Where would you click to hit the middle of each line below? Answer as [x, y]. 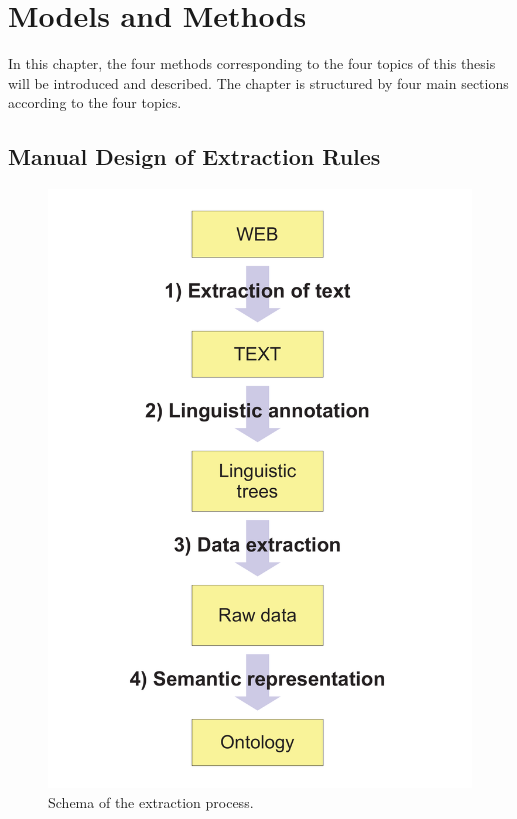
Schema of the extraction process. [151, 801]
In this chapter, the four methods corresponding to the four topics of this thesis [252, 63]
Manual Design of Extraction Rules [194, 156]
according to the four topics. [95, 102]
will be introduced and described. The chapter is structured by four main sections [258, 82]
